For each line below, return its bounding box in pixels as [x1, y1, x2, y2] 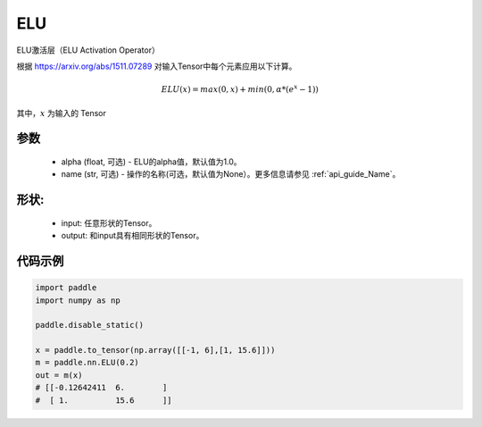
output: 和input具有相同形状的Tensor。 [61, 230, 204, 241]
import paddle [35, 282, 97, 293]
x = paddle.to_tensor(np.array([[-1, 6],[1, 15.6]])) [35, 345, 276, 356]
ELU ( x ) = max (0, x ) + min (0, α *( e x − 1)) [161, 83, 319, 95]
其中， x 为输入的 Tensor [16, 107, 107, 118]
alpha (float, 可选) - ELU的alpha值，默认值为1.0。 [61, 156, 242, 167]
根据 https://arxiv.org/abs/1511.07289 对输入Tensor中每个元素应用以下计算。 [16, 61, 297, 71]
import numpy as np [35, 295, 120, 306]
